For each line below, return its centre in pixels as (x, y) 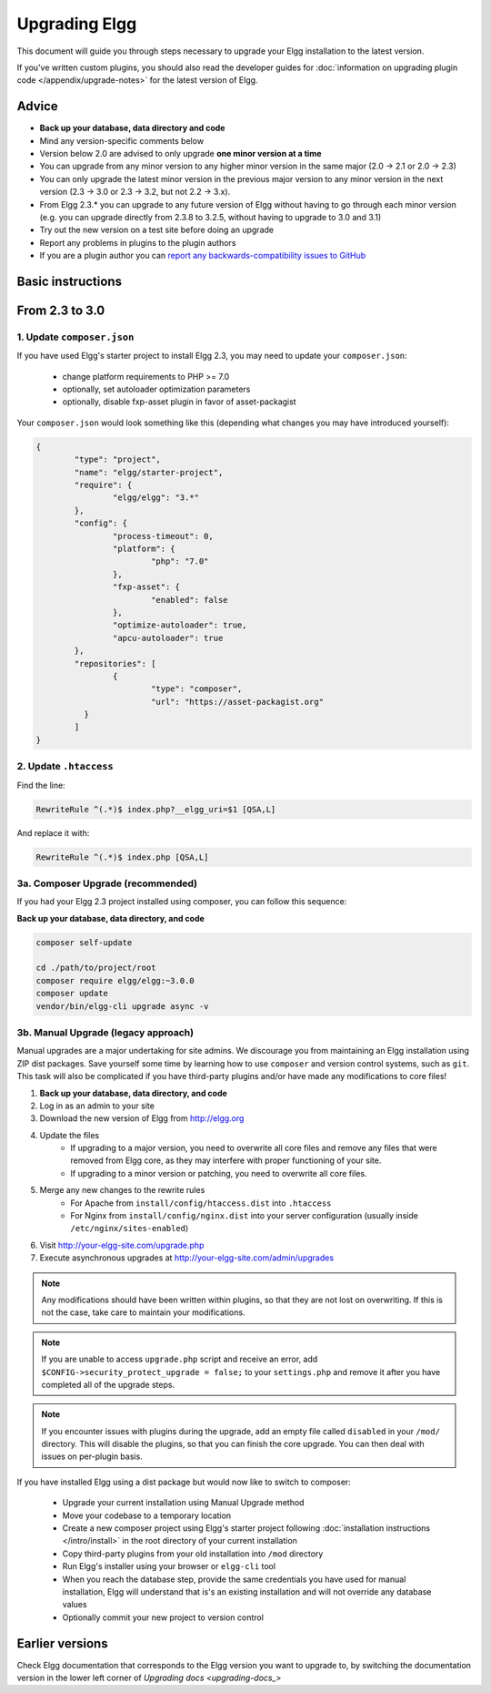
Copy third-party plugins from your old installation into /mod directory (193, 1554)
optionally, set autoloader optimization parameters (156, 389)
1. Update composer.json (75, 337)
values (75, 1605)
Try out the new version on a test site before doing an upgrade (157, 230)
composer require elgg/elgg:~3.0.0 (115, 980)
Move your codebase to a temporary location (147, 1515)
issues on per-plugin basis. (92, 1456)
